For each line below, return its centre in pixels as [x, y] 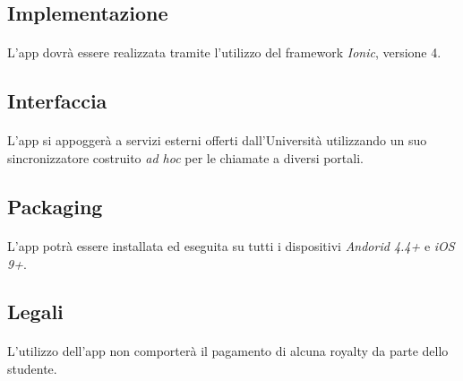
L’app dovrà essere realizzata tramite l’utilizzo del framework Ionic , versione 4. [224, 52]
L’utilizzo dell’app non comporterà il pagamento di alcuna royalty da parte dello [228, 351]
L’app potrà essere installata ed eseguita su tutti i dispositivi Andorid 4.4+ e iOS [231, 245]
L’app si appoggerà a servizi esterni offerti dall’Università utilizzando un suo [217, 140]
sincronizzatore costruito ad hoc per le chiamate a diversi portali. [185, 157]
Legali [35, 312]
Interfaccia [57, 101]
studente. [32, 369]
